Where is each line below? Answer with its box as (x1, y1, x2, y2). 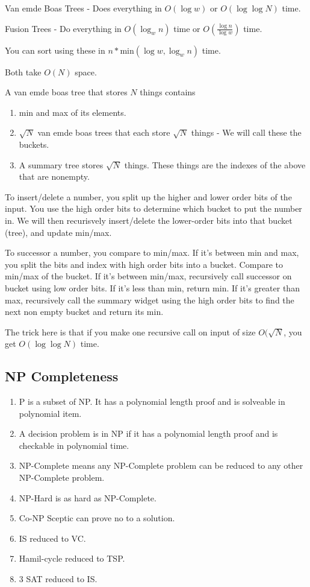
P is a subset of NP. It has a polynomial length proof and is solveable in (19, 395, 285, 408)
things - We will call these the (191, 126, 302, 139)
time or (173, 22, 200, 34)
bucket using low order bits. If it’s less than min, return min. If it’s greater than (5, 281, 300, 294)
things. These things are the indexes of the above (124, 158, 306, 171)
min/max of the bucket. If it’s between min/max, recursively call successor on (5, 270, 292, 282)
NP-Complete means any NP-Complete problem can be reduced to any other (19, 459, 303, 472)
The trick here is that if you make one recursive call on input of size (5, 325, 256, 338)
